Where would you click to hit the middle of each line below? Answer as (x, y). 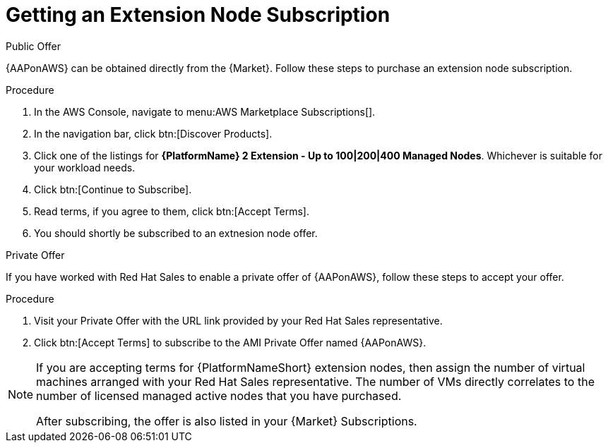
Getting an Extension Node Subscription (198, 15)
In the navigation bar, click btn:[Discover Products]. (153, 133)
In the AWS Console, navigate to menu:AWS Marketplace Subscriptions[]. (205, 111)
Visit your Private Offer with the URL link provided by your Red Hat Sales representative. (238, 320)
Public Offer (34, 46)
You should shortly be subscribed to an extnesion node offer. (176, 233)
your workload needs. (85, 167)
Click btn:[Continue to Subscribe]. (113, 189)
